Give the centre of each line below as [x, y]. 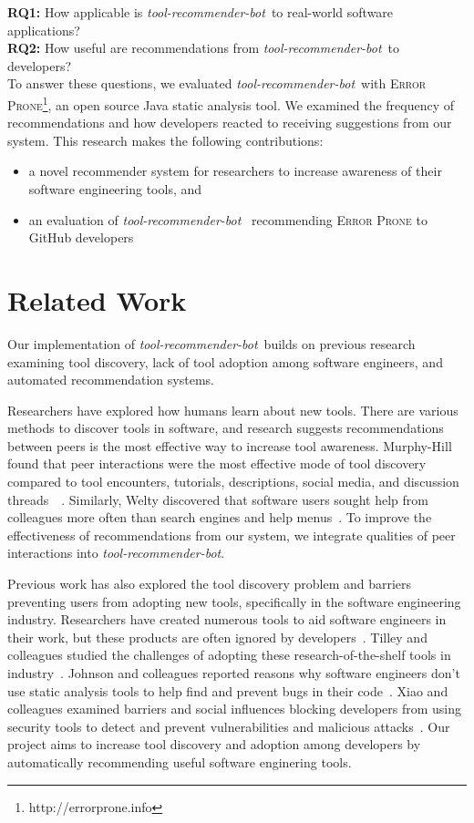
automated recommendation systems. [111, 380]
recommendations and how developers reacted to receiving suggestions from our [230, 123]
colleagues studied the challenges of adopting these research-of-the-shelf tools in [229, 655]
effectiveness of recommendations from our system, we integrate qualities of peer [232, 535]
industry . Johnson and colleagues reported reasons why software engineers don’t [234, 673]
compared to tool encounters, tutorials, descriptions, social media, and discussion [233, 482]
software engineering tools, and [115, 189]
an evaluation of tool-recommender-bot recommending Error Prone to [228, 219]
